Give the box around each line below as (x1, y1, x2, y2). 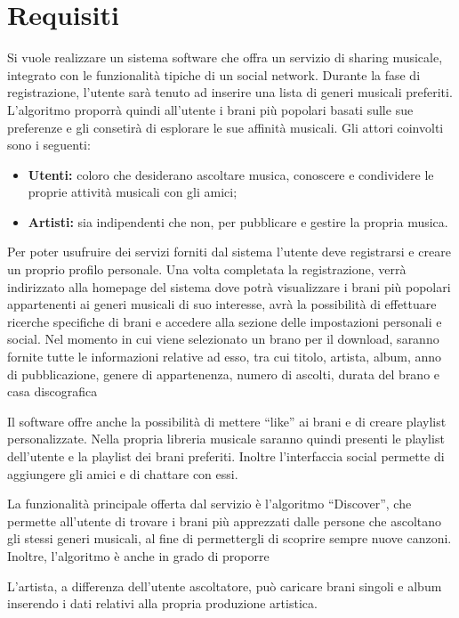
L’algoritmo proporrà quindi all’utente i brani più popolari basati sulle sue (7, 100, 414, 118)
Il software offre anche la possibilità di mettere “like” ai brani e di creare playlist (7, 411, 447, 430)
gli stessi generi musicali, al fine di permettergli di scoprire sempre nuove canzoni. (7, 529, 452, 548)
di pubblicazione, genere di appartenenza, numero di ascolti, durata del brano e (7, 364, 440, 383)
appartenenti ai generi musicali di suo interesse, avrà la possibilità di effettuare (7, 295, 437, 313)
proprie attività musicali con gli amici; (28, 183, 238, 201)
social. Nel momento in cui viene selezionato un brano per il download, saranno (7, 329, 439, 348)
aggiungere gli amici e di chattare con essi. (7, 464, 238, 483)
